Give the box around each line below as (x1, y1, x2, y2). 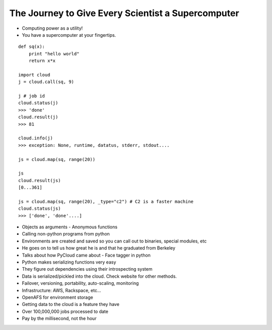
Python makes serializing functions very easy (22, 259, 116, 265)
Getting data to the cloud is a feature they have (22, 301, 119, 307)
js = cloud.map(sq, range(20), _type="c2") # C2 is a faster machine (18, 199, 194, 204)
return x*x (28, 58, 56, 64)
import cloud (18, 72, 50, 77)
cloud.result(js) (18, 178, 61, 183)
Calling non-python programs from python (22, 231, 110, 237)
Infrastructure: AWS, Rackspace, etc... (22, 287, 101, 293)
